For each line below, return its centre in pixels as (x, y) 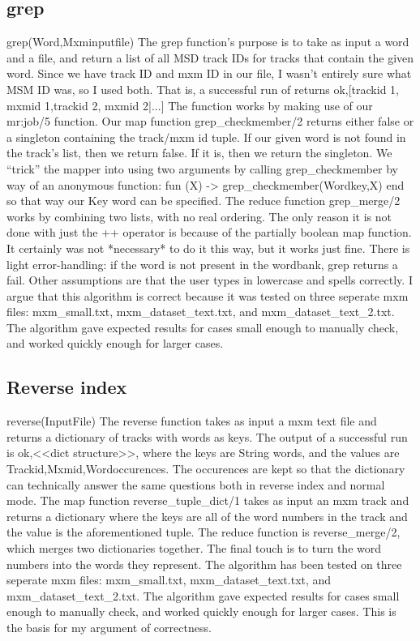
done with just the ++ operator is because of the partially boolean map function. (209, 232)
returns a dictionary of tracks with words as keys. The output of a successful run (207, 436)
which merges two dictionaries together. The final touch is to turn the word (194, 548)
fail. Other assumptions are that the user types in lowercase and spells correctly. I (210, 280)
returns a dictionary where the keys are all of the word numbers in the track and (207, 516)
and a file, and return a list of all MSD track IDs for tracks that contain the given (210, 57)
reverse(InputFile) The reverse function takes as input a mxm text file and (192, 421)
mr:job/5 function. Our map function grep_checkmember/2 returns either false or (210, 121)
